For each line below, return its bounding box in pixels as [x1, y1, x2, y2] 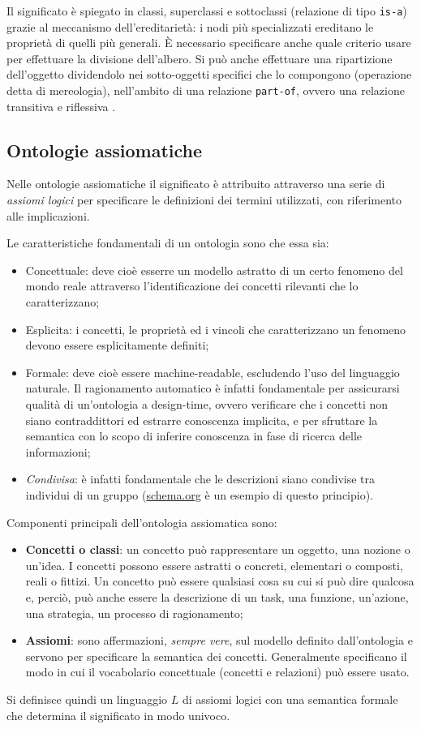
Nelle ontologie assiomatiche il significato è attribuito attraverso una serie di [6, 175, 385, 192]
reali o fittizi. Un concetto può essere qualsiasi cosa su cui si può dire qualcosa [25, 572, 415, 590]
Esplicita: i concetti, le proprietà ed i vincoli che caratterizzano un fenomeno [25, 320, 406, 337]
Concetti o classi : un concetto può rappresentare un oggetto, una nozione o [25, 541, 410, 558]
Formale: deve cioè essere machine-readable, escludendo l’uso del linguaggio [25, 363, 400, 380]
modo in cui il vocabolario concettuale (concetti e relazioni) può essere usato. [25, 663, 410, 680]
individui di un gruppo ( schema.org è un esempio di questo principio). [25, 486, 374, 503]
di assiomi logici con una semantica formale [182, 690, 398, 707]
